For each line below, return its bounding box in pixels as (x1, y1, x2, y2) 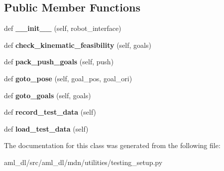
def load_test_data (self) (4, 123, 89, 134)
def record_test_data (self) (4, 107, 97, 117)
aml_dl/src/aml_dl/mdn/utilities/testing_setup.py (4, 157, 163, 167)
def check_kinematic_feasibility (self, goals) (4, 39, 151, 50)
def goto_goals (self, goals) (4, 90, 91, 100)
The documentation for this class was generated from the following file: (4, 140, 221, 151)
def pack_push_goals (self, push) (4, 56, 114, 67)
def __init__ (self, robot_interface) (4, 23, 121, 33)
